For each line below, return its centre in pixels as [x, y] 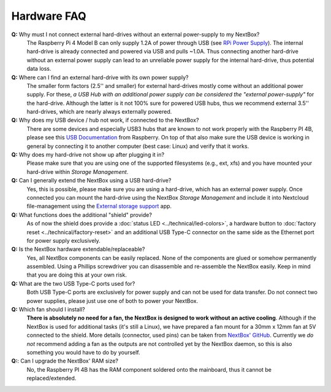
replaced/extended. [51, 378]
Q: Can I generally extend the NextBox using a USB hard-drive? [91, 181]
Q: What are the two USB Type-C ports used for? [73, 283]
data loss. [39, 69]
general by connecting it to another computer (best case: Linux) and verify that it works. [138, 146]
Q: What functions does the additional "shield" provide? [82, 214]
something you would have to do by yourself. [83, 352]
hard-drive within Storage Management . [78, 171]
